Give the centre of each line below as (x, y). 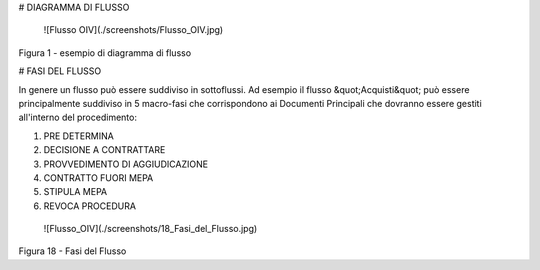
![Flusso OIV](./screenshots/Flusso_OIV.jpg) (133, 30)
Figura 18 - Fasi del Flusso (72, 251)
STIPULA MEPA (75, 192)
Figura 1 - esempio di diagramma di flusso (105, 52)
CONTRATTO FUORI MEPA (98, 177)
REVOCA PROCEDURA (90, 206)
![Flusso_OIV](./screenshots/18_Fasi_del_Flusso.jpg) (150, 229)
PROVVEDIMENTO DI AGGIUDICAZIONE (126, 164)
